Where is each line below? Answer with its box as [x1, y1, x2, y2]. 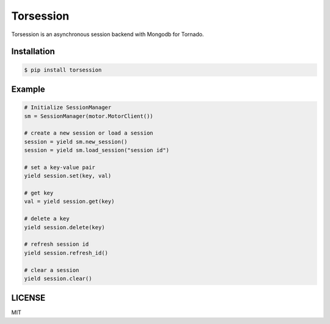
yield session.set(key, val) [24, 172, 112, 180]
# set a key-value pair [24, 164, 96, 171]
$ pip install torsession [24, 66, 102, 73]
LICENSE [11, 293, 46, 303]
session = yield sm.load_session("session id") [24, 147, 169, 154]
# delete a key [24, 215, 70, 223]
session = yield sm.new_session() [24, 138, 128, 145]
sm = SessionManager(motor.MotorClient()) [24, 112, 153, 119]
